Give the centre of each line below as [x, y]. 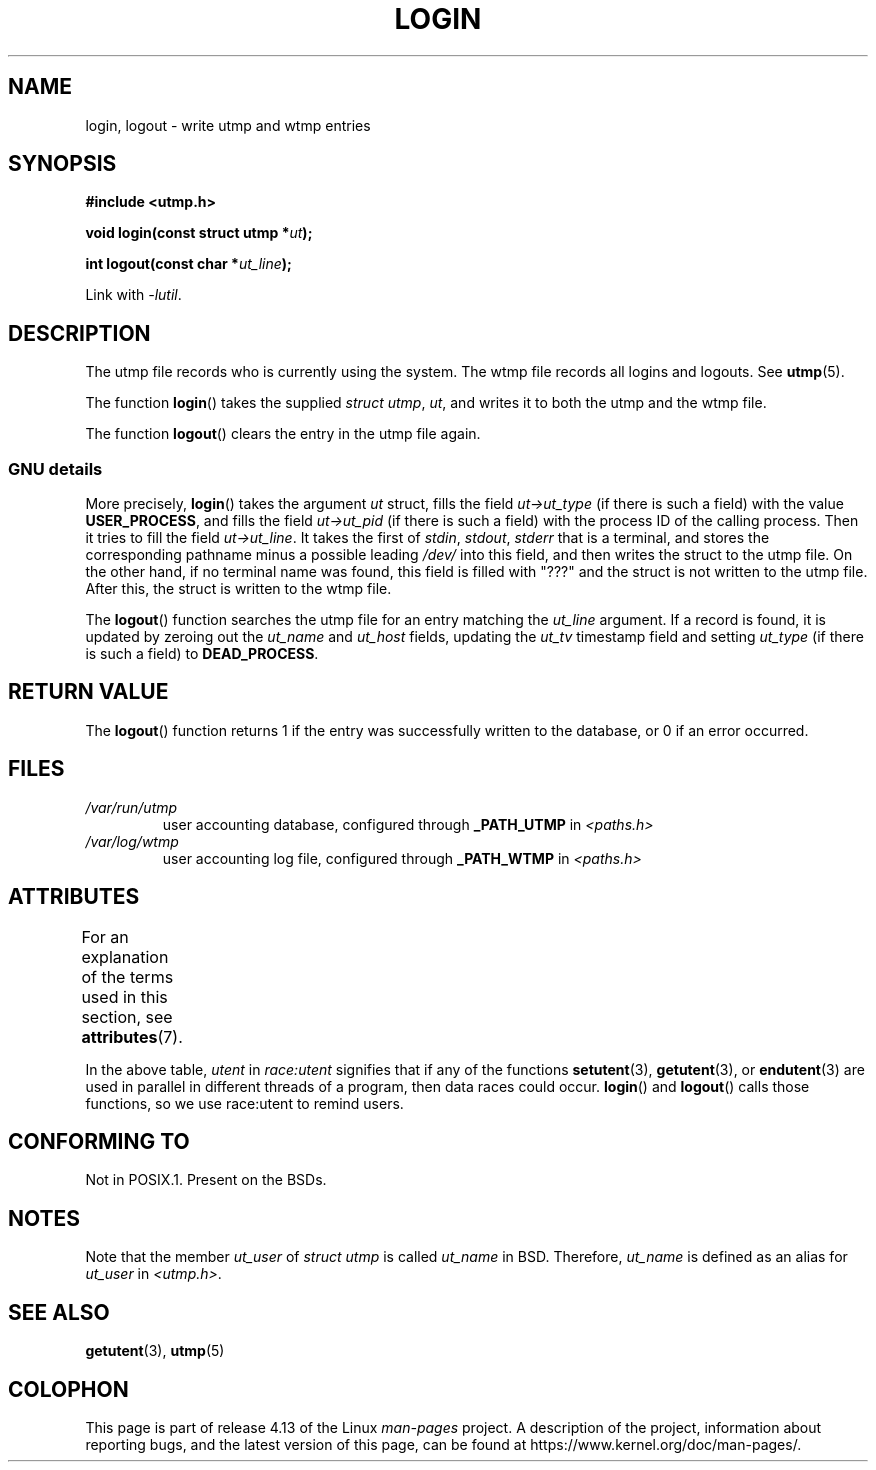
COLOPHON [68, 1389]
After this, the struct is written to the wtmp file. [238, 589]
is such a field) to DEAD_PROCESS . [202, 654]
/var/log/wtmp [132, 841]
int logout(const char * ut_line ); [188, 264]
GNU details [55, 468]
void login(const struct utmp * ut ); [199, 233]
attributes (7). [132, 1036]
